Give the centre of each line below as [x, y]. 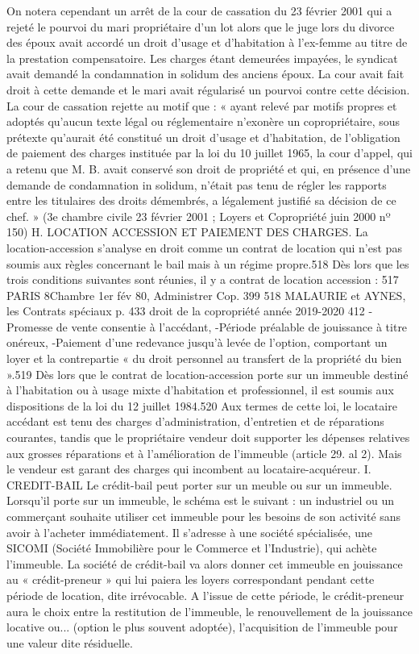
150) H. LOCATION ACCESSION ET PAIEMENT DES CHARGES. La [187, 232]
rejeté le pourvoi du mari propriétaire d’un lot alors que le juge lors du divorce [201, 26]
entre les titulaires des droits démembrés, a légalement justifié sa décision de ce [201, 200]
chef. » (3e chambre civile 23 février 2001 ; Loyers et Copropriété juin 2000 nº [199, 216]
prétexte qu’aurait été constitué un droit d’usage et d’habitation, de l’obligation [203, 137]
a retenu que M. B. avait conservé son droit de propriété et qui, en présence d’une [209, 168]
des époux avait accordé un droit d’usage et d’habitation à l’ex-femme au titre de [207, 42]
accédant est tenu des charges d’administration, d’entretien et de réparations [195, 421]
